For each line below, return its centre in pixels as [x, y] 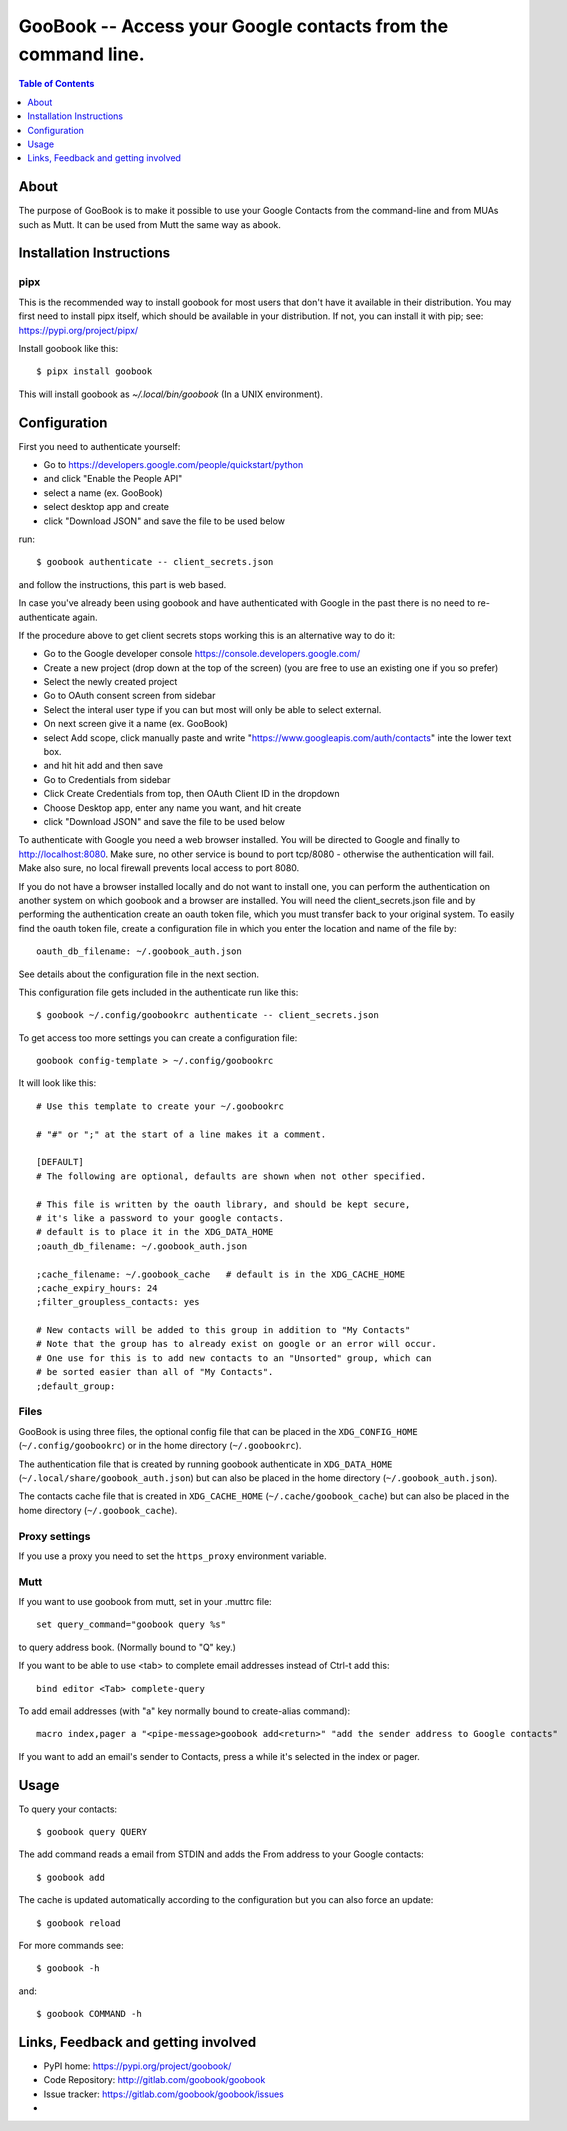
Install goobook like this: [68, 348]
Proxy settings [54, 1536]
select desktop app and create [106, 507]
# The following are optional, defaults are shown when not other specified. [231, 1176]
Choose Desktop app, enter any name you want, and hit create [172, 807]
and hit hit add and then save [103, 766]
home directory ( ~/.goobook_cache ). [98, 1510]
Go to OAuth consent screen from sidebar [129, 696]
